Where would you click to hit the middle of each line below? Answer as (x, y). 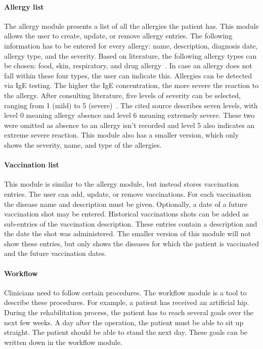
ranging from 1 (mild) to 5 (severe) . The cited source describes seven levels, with (131, 105)
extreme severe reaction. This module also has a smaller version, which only (122, 135)
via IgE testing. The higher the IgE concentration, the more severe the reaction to (131, 85)
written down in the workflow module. (63, 342)
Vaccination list (32, 165)
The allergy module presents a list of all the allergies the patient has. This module (131, 26)
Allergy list (24, 6)
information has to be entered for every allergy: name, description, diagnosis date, (131, 45)
